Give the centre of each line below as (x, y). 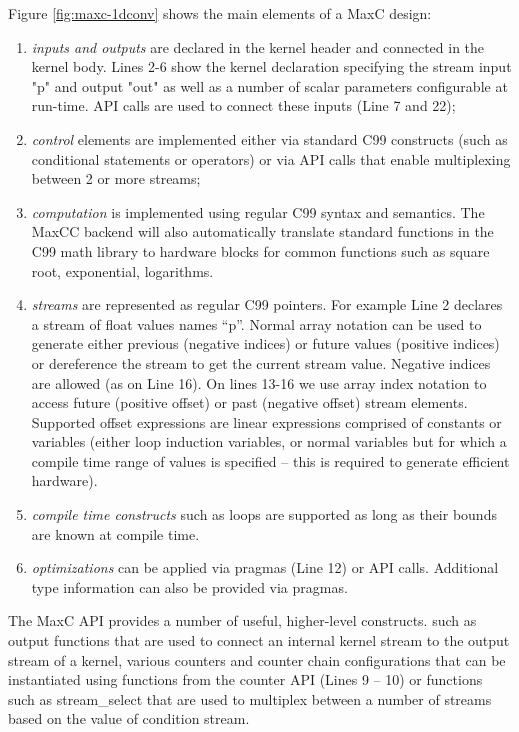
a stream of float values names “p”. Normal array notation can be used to (256, 323)
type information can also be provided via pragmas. (189, 586)
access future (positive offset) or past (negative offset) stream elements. (249, 402)
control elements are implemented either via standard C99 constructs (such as (269, 138)
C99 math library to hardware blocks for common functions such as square (260, 250)
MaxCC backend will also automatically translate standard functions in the (262, 231)
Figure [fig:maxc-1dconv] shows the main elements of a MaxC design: (220, 13)
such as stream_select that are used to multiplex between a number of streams (250, 698)
